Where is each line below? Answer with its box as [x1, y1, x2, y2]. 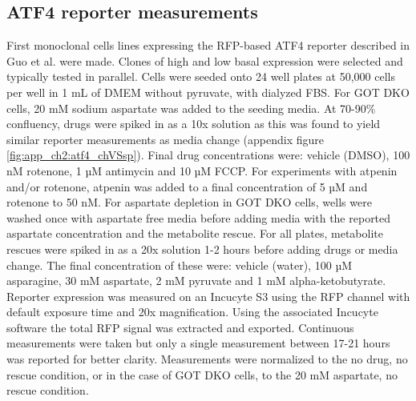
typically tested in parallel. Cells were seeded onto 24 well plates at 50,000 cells [6, 68, 395, 85]
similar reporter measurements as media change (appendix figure [6, 130, 325, 147]
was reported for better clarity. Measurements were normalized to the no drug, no [6, 351, 408, 367]
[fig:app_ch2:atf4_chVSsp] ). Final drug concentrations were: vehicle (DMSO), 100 [6, 146, 410, 163]
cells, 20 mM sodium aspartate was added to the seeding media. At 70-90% [6, 99, 376, 116]
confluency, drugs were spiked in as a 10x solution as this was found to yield [6, 115, 381, 132]
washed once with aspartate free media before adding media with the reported [6, 209, 391, 226]
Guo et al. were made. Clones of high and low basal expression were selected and [6, 52, 403, 69]
